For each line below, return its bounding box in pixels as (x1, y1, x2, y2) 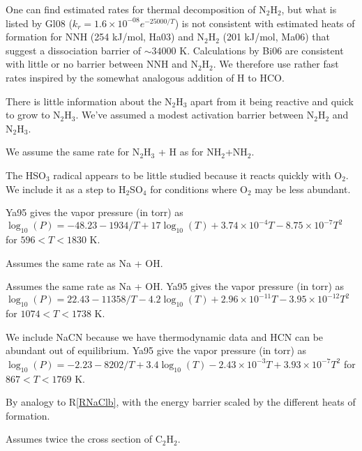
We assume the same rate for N (6, 144, 140, 159)
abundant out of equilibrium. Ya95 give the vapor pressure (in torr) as (6, 343, 307, 358)
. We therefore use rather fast (213, 56, 339, 71)
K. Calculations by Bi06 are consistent (179, 43, 344, 57)
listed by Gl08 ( (6, 15, 73, 30)
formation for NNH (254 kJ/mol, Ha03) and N (6, 29, 204, 44)
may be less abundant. (255, 181, 351, 196)
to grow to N (6, 107, 61, 122)
